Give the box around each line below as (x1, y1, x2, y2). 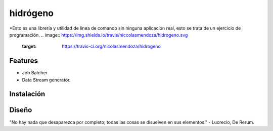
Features (9, 57, 38, 65)
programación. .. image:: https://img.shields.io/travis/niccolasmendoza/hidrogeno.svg (9, 32, 188, 38)
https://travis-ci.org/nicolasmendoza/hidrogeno (62, 43, 161, 50)
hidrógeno (9, 8, 54, 19)
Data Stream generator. (22, 77, 71, 83)
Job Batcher (22, 70, 48, 76)
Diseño (9, 106, 32, 114)
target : (22, 43, 37, 50)
